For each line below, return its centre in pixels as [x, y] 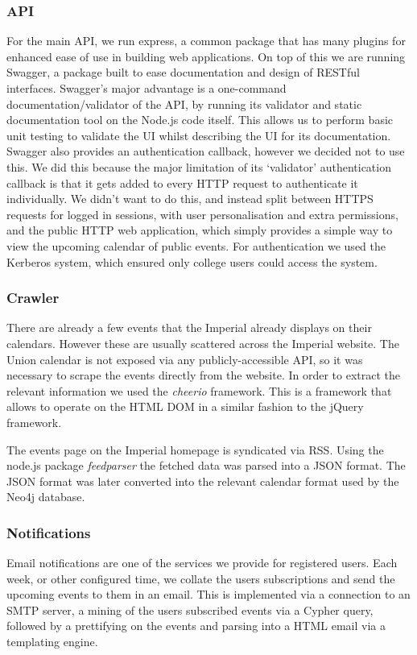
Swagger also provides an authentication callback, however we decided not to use [206, 151]
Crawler [33, 298]
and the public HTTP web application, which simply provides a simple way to [200, 230]
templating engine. [52, 642]
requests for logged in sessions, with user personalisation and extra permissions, [202, 214]
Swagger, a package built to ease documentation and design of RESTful [183, 72]
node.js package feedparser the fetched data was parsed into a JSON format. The [206, 465]
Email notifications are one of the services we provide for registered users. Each [202, 563]
